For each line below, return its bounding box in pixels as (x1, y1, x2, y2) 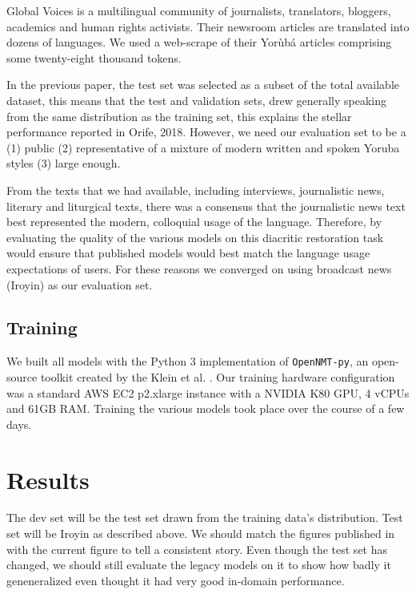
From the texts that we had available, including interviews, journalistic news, (6, 181, 385, 198)
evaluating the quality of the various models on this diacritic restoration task (6, 228, 384, 245)
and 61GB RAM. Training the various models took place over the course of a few (6, 400, 405, 417)
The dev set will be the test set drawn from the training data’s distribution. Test (6, 509, 403, 526)
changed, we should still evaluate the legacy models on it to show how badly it (6, 556, 391, 573)
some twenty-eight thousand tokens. (6, 49, 182, 66)
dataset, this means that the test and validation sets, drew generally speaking (6, 91, 387, 108)
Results (6, 463, 90, 495)
